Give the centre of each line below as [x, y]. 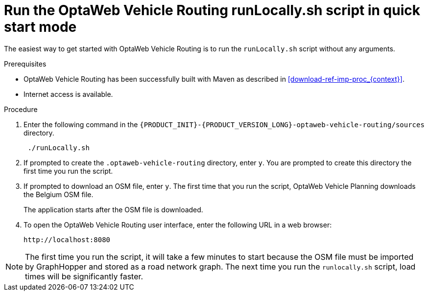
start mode [40, 27]
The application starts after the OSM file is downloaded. [113, 209]
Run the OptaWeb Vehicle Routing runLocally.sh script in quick [212, 10]
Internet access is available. [68, 94]
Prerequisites [25, 64]
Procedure [21, 109]
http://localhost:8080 [67, 239]
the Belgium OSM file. [59, 194]
